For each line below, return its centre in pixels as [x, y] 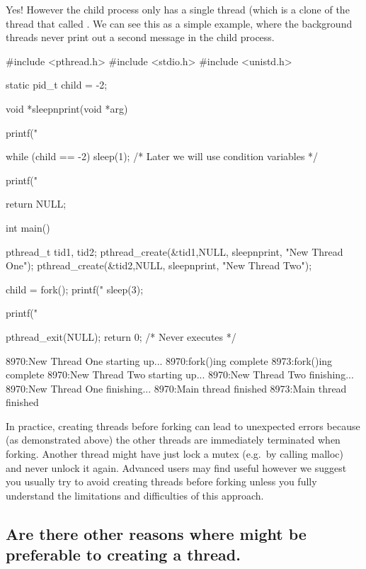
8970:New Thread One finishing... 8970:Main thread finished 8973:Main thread [176, 388]
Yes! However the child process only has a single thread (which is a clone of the [178, 9]
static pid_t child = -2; [57, 85]
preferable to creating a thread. [123, 554]
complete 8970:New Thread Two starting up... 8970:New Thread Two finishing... [180, 374]
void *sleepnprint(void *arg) [67, 108]
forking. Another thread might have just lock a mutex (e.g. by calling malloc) [175, 454]
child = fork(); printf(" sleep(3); [75, 289]
